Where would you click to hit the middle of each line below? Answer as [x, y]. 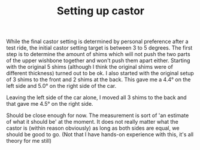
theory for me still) [29, 141]
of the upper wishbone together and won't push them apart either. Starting [98, 60]
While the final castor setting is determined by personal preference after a [97, 42]
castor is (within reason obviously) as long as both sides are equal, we [93, 128]
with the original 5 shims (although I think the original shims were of [90, 67]
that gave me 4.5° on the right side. [50, 104]
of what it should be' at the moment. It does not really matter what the [92, 122]
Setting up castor [101, 11]
